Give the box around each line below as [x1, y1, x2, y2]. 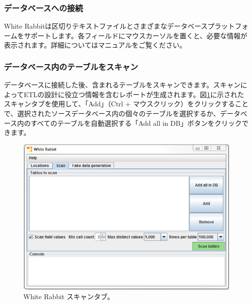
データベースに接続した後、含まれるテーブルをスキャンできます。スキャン [4, 80, 241, 90]
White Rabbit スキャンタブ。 [23, 291, 114, 302]
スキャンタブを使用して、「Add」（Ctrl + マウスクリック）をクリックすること [4, 99, 249, 109]
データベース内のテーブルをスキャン [4, 60, 138, 72]
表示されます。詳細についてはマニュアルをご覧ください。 [4, 40, 186, 50]
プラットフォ [207, 21, 249, 31]
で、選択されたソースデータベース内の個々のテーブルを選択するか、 [4, 108, 220, 118]
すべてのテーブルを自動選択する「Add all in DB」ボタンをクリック [31, 118, 242, 128]
